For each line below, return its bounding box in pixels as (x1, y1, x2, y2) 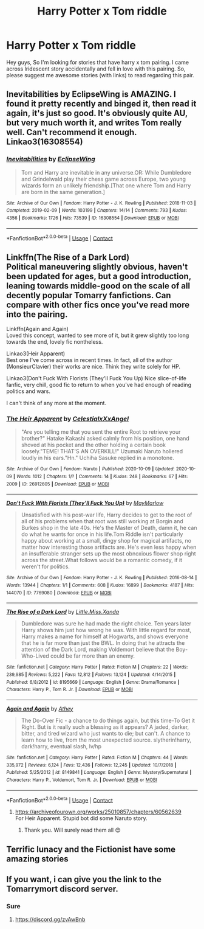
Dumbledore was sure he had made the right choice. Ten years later (21, 620, 192, 627)
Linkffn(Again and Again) (6, 325, 69, 333)
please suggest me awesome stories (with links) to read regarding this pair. (6, 71, 194, 78)
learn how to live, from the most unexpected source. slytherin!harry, (21, 736, 192, 743)
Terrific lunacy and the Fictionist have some (6, 844, 176, 854)
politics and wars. (6, 388, 50, 395)
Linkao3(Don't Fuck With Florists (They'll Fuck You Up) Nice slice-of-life (6, 375, 187, 382)
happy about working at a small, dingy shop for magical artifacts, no (21, 537, 192, 545)
